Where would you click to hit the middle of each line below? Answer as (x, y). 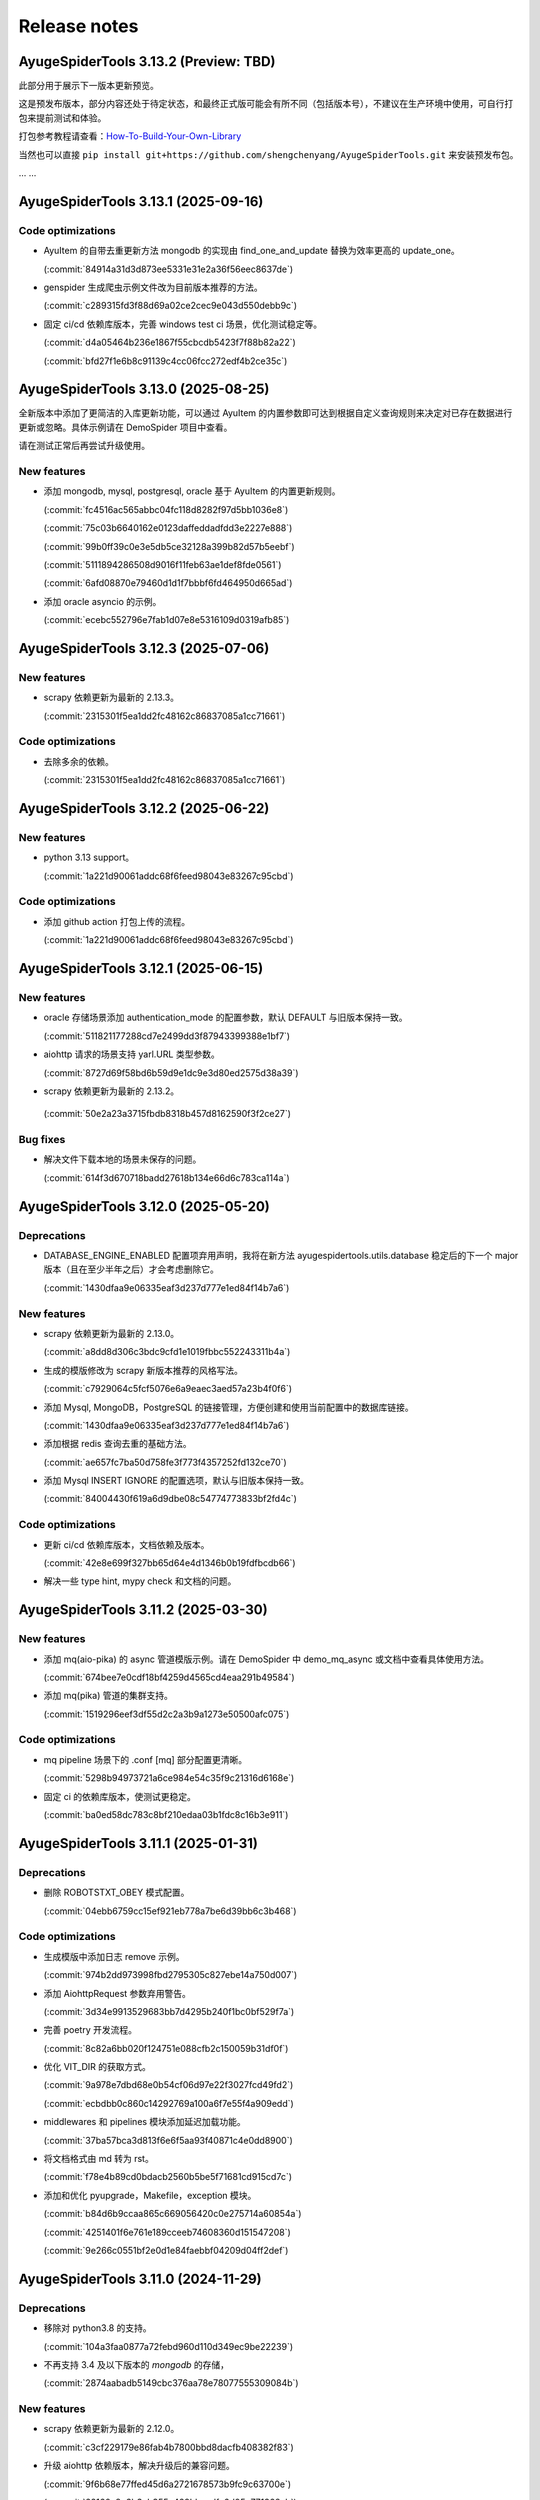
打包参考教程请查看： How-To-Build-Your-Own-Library (130, 136)
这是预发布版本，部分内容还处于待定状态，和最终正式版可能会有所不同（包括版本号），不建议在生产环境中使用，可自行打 (266, 104)
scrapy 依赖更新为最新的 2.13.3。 (111, 697)
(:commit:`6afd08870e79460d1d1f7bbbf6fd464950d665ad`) (168, 583)
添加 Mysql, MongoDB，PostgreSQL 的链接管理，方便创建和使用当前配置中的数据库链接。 (228, 1407)
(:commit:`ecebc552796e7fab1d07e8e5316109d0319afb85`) (166, 620)
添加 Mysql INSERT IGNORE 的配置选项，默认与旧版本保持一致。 (176, 1481)
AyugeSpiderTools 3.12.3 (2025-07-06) (144, 648)
